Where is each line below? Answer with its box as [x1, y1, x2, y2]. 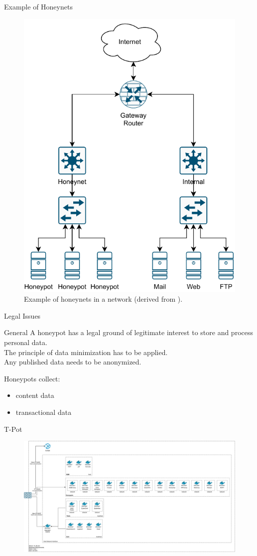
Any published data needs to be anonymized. [4, 357, 141, 367]
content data [15, 390, 54, 400]
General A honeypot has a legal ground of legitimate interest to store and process [4, 327, 254, 338]
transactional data [15, 407, 72, 417]
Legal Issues [4, 310, 41, 321]
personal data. [4, 337, 47, 348]
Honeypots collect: [4, 373, 60, 383]
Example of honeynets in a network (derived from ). [24, 294, 183, 304]
